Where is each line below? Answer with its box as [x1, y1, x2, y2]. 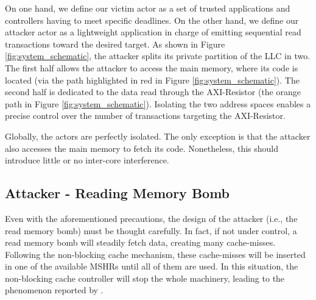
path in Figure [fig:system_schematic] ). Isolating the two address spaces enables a [5, 97, 311, 110]
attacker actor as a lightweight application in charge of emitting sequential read [5, 26, 301, 38]
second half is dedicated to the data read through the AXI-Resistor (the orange [5, 85, 301, 98]
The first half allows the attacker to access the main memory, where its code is [5, 61, 298, 74]
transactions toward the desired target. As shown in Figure [5, 37, 225, 50]
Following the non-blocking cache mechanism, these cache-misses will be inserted [5, 248, 306, 260]
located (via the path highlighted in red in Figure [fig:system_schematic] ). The [5, 73, 300, 86]
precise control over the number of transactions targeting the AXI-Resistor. [5, 109, 286, 122]
